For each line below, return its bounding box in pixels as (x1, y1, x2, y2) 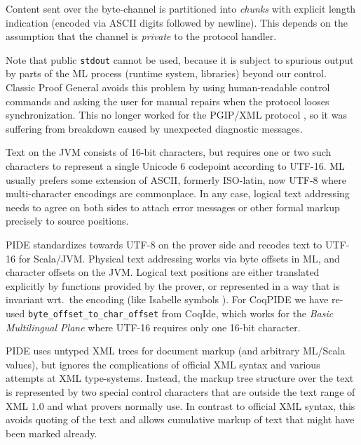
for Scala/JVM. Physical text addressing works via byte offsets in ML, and (18, 251, 340, 265)
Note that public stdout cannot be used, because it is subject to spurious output (6, 52, 354, 67)
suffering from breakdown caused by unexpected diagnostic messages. (6, 121, 303, 135)
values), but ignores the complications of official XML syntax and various (6, 357, 320, 371)
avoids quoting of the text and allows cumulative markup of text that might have (6, 412, 355, 427)
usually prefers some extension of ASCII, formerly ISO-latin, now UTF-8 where (6, 172, 347, 187)
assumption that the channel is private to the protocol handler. (6, 29, 277, 44)
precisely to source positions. (6, 213, 129, 228)
